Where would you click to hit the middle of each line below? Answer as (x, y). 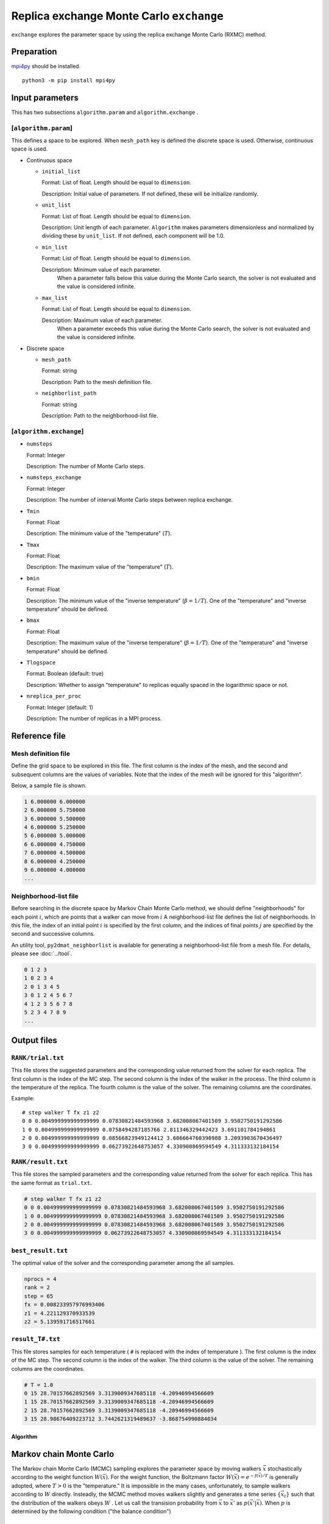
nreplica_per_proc (54, 696)
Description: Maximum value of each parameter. (102, 320)
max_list (55, 298)
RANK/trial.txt (37, 1058)
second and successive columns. (53, 934)
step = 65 (39, 1296)
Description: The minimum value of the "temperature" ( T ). (99, 533)
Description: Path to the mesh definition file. (97, 382)
